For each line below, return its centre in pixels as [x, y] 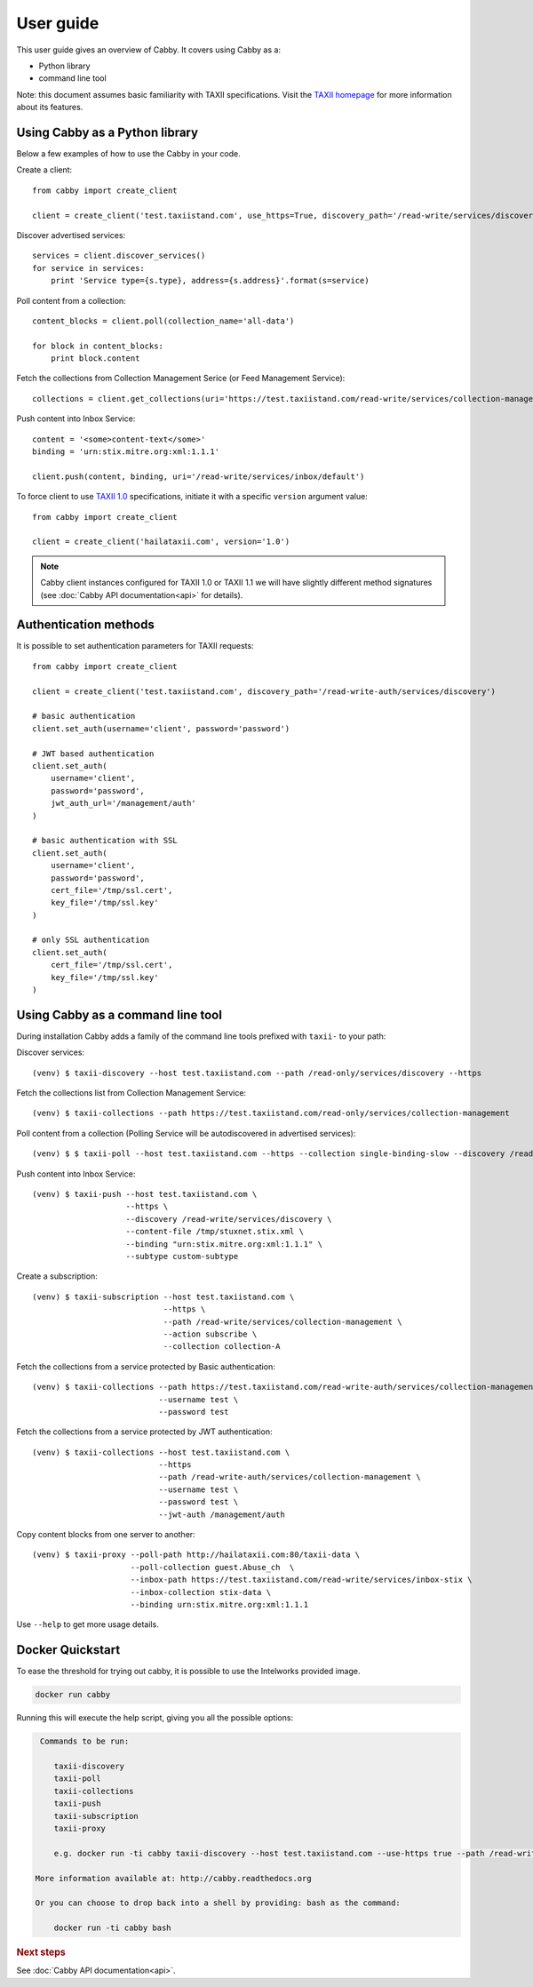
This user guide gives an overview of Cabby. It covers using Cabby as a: [149, 50]
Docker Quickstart [68, 1650]
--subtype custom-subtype [182, 1256]
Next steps [41, 1952]
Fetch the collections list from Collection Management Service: [131, 1093]
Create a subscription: [57, 1276]
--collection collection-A [222, 1347]
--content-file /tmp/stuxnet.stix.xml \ [215, 1232]
